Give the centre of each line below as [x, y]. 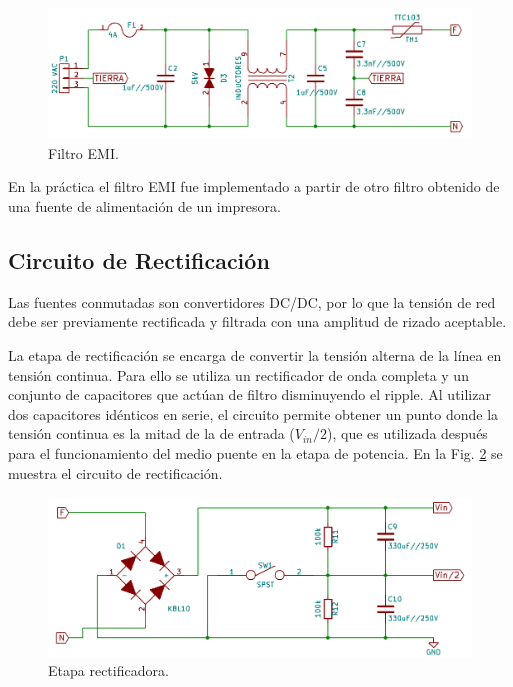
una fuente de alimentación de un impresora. [144, 206]
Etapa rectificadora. [108, 670]
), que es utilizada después [407, 433]
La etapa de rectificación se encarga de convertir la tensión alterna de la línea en [255, 355]
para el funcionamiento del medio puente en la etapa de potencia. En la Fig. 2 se [255, 452]
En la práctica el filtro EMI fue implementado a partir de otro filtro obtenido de [254, 186]
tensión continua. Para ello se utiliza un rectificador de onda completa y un [238, 374]
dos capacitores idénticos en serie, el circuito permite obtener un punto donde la [253, 413]
